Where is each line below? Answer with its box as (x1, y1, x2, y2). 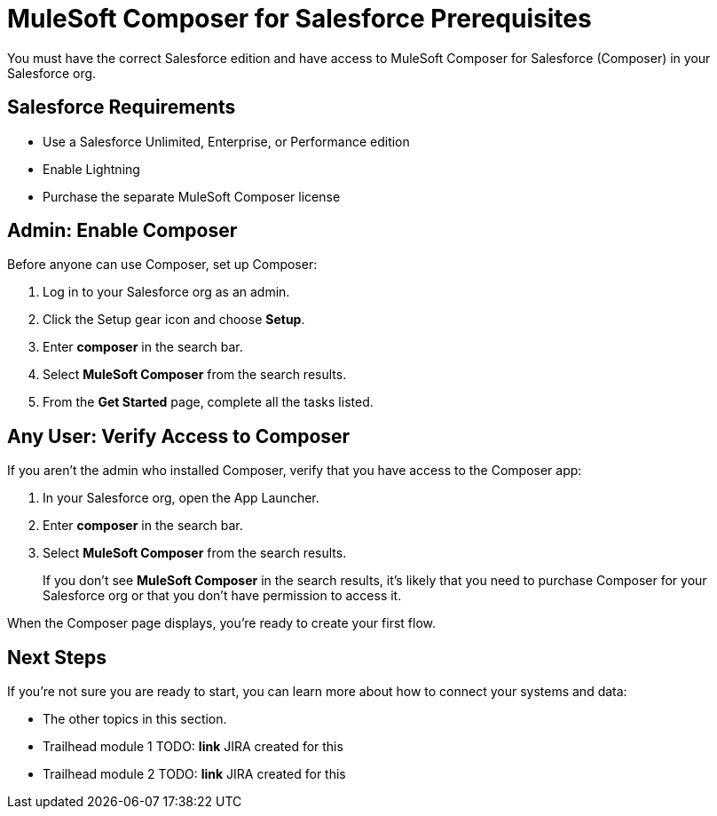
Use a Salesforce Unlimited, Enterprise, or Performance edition (43, 133, 410, 149)
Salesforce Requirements (7, 96, 236, 119)
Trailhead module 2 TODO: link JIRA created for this (43, 766, 346, 782)
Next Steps (7, 646, 106, 669)
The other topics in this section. (43, 711, 227, 727)
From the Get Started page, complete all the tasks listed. (43, 394, 374, 410)
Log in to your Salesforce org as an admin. (43, 284, 290, 300)
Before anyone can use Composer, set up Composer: (7, 257, 318, 273)
